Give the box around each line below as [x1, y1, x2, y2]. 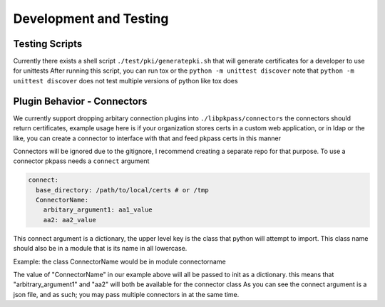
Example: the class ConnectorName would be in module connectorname [13, 257, 226, 266]
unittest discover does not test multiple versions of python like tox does [13, 76, 238, 85]
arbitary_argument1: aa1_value [43, 206, 153, 214]
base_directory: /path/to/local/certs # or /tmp [36, 186, 210, 194]
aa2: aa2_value [43, 216, 96, 224]
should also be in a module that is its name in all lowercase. [13, 244, 188, 253]
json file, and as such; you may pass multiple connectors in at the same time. [13, 290, 240, 298]
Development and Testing [13, 11, 169, 26]
